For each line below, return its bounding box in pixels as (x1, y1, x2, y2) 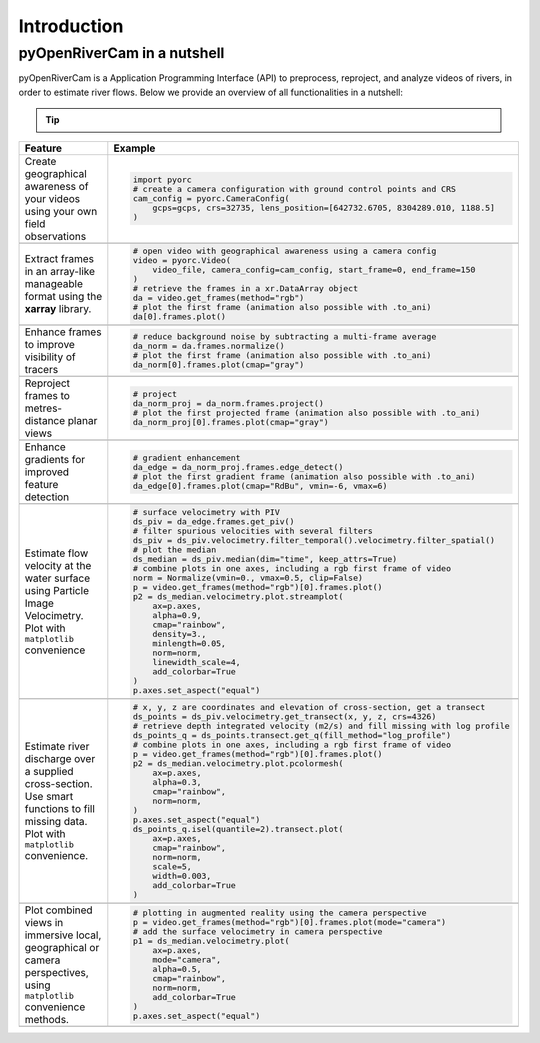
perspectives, (24, 965, 89, 979)
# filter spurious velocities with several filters (132, 526, 374, 537)
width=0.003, (152, 871, 212, 882)
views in (24, 915, 64, 929)
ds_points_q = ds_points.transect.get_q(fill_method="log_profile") (132, 730, 452, 741)
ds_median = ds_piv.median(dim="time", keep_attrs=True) (132, 554, 398, 565)
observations (24, 229, 87, 243)
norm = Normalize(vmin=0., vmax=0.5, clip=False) (132, 573, 364, 584)
